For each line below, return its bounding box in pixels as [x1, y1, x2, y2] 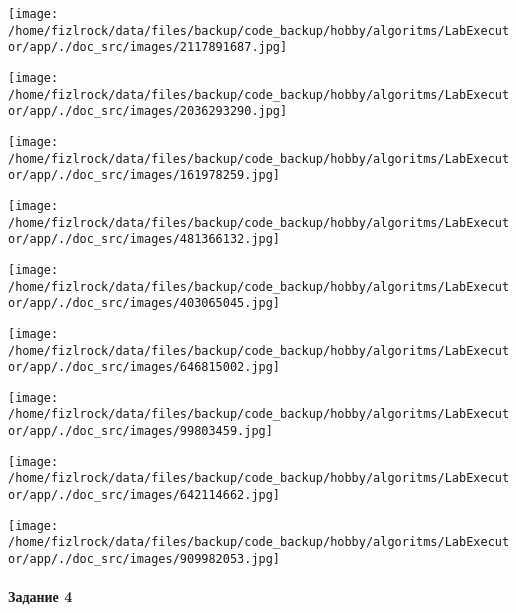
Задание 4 [8, 586, 73, 607]
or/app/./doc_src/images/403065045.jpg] [8, 296, 281, 311]
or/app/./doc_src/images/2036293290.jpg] [8, 104, 288, 119]
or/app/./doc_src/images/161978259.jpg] [8, 168, 281, 183]
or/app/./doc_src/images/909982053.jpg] [8, 552, 281, 567]
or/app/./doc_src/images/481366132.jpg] [8, 232, 281, 247]
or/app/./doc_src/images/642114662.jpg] [8, 488, 281, 503]
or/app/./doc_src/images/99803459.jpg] [8, 424, 273, 439]
